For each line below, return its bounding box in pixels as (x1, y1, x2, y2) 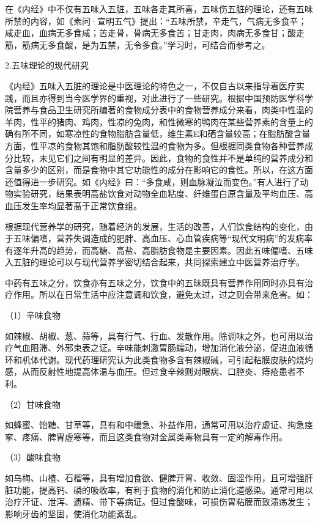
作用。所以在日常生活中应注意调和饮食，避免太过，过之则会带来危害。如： (13, 288, 313, 301)
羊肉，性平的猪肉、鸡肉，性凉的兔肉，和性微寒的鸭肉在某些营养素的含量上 (5, 115, 305, 128)
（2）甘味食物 (5, 397, 61, 410)
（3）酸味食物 (5, 451, 61, 463)
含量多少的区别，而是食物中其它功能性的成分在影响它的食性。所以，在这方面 (5, 163, 313, 176)
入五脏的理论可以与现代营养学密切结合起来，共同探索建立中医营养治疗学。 (5, 256, 305, 268)
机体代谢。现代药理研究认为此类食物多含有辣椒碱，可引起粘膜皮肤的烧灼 (21, 353, 313, 366)
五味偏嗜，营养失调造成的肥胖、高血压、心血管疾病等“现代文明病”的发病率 (13, 232, 313, 245)
